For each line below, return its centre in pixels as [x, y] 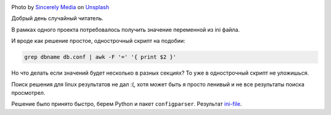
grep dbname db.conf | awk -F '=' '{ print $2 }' [100, 57]
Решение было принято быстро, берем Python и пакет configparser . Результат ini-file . [127, 104]
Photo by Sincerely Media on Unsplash [60, 7]
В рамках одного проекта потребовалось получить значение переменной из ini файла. [126, 29]
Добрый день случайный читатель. [57, 18]
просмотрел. [28, 92]
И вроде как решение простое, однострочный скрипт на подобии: [98, 41]
